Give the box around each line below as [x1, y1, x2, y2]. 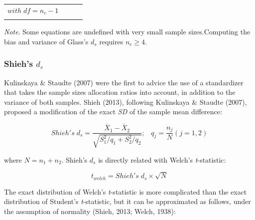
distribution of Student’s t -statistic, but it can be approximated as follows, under [4, 196, 251, 207]
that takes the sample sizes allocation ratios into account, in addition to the [4, 87, 236, 97]
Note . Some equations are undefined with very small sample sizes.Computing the [4, 26, 251, 37]
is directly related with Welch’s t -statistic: [98, 154, 226, 165]
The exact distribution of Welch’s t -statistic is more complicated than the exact [4, 186, 247, 197]
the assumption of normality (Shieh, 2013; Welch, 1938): [4, 206, 176, 216]
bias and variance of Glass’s [4, 36, 89, 46]
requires [99, 36, 124, 46]
